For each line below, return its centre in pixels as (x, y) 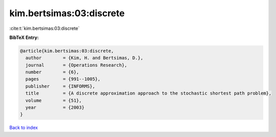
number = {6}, (53, 72)
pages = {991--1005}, (63, 79)
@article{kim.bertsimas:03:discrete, (67, 51)
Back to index (24, 128)
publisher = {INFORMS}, (60, 86)
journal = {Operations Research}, (76, 65)
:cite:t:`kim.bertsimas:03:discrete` (44, 28)
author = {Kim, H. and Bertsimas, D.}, (84, 58)
